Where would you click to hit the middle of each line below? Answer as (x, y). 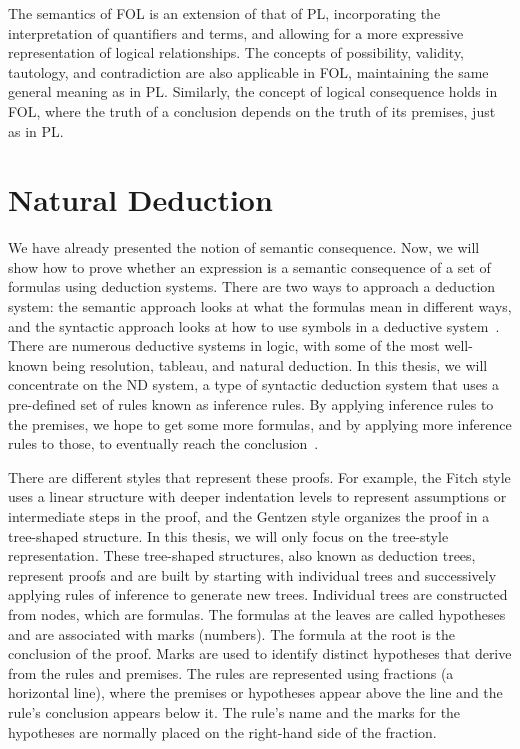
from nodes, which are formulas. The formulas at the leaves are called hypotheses (257, 613)
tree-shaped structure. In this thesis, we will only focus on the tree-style (228, 535)
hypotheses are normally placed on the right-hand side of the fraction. (222, 731)
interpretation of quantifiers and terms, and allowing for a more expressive (236, 32)
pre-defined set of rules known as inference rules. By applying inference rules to (251, 404)
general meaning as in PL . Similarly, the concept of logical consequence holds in (253, 91)
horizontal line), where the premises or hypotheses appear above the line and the (255, 692)
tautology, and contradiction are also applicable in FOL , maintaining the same (248, 71)
